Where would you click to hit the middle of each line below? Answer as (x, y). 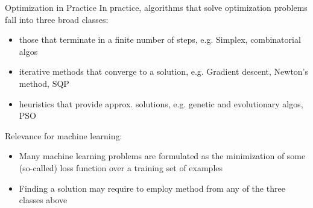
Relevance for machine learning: (64, 135)
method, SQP (44, 83)
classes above (43, 200)
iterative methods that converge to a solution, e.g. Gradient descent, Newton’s (164, 71)
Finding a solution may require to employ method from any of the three (152, 188)
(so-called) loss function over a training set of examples (121, 167)
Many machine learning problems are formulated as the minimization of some (162, 156)
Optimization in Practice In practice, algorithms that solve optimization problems (156, 7)
